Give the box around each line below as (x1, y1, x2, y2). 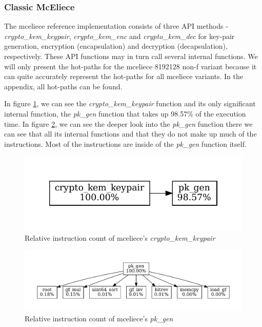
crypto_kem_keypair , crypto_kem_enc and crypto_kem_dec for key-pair (4, 30, 235, 41)
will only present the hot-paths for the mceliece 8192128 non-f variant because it (4, 61, 257, 71)
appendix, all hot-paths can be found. (4, 81, 123, 91)
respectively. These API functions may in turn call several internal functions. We (4, 51, 258, 61)
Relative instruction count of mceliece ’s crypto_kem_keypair (25, 232, 215, 243)
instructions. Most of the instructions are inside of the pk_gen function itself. (4, 138, 247, 149)
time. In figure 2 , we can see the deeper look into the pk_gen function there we (4, 118, 253, 129)
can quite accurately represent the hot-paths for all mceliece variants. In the (4, 71, 243, 82)
